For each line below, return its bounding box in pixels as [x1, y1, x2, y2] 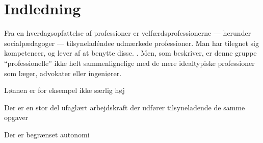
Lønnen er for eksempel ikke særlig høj [4, 85, 125, 96]
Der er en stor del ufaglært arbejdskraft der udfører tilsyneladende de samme [4, 102, 245, 112]
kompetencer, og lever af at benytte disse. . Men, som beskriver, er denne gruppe [4, 47, 257, 58]
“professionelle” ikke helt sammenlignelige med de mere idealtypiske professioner [4, 57, 255, 68]
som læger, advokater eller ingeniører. [4, 67, 122, 78]
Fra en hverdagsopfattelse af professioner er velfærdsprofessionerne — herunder [4, 28, 251, 38]
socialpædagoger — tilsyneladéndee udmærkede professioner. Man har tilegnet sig [4, 37, 259, 48]
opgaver [4, 112, 29, 123]
